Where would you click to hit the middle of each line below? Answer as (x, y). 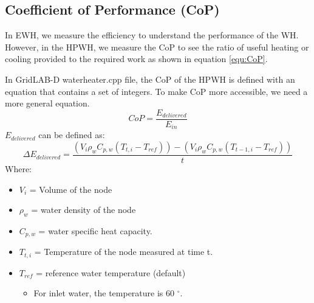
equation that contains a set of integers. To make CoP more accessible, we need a (156, 91)
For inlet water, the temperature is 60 (104, 293)
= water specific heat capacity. (95, 230)
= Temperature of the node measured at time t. (124, 252)
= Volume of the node (71, 189)
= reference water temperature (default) (111, 272)
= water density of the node (84, 210)
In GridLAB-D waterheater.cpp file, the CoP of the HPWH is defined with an (150, 79)
